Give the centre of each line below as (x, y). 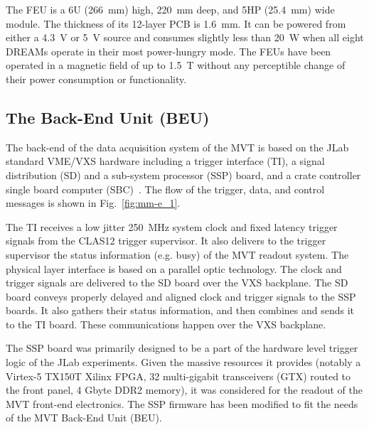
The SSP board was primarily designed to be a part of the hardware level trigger (182, 348)
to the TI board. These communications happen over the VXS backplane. (166, 324)
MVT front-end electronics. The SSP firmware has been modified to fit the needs (182, 403)
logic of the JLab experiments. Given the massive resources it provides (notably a (183, 362)
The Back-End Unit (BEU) (108, 117)
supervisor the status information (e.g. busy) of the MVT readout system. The (177, 254)
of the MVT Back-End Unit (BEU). (84, 418)
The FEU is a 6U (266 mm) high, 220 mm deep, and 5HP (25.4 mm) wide (170, 9)
